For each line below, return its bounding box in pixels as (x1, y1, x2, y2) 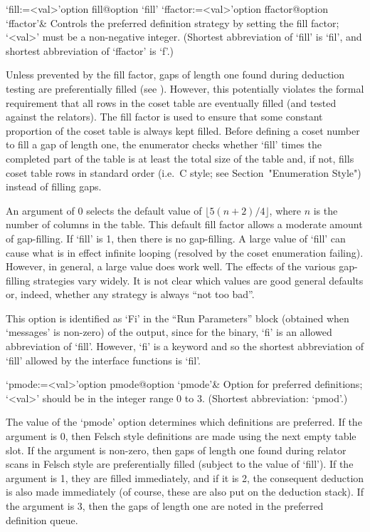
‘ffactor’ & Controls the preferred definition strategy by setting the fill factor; (6, 15, 339, 30)
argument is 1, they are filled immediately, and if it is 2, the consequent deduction (6, 470, 364, 485)
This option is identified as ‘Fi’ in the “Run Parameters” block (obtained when (6, 310, 349, 325)
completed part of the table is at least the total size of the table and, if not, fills (6, 150, 354, 165)
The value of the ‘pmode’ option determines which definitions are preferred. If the (6, 414, 362, 429)
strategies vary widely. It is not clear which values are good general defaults (33, 272, 364, 287)
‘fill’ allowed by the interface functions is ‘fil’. (6, 352, 201, 367)
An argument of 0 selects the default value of (6, 203, 202, 218)
